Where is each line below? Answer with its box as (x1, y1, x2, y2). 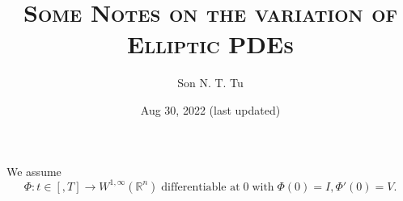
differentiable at (161, 181, 240, 193)
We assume (6, 162, 62, 179)
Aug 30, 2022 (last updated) (140, 101, 281, 118)
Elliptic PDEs (126, 27, 294, 61)
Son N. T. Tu (177, 74, 244, 91)
